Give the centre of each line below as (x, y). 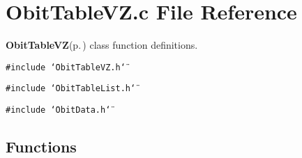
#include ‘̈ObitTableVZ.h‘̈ (66, 67)
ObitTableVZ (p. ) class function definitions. (102, 45)
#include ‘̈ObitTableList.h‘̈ (71, 89)
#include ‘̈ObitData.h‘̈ (58, 110)
